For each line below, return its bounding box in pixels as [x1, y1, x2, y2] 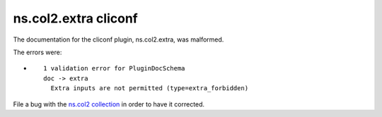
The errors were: [13, 48, 62, 56]
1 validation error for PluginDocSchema [43, 64, 185, 73]
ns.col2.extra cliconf [13, 11, 138, 26]
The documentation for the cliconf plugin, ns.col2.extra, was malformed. [13, 35, 224, 44]
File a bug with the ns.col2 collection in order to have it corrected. [13, 99, 205, 109]
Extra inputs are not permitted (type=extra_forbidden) [50, 85, 249, 92]
